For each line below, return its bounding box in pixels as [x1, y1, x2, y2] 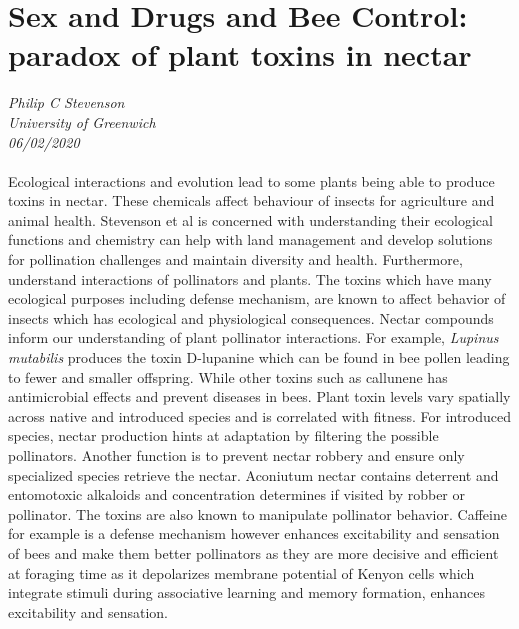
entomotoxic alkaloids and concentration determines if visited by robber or [8, 484, 466, 505]
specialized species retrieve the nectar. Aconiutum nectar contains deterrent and [8, 464, 499, 485]
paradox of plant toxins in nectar [8, 34, 472, 75]
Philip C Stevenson [8, 92, 125, 113]
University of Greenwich [8, 111, 156, 132]
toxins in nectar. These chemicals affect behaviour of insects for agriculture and [8, 190, 495, 211]
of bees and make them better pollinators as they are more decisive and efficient [8, 542, 499, 563]
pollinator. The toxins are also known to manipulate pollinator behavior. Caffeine [8, 503, 507, 524]
